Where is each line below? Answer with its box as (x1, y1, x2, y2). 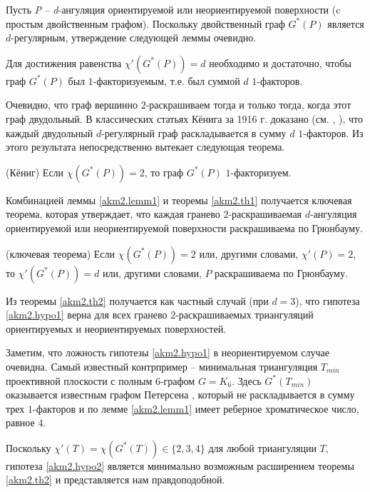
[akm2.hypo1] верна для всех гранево (6, 307, 168, 322)
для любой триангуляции (208, 440, 317, 455)
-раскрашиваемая (228, 206, 302, 221)
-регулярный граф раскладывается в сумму (101, 125, 287, 140)
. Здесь (232, 373, 262, 388)
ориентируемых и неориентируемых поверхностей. (6, 321, 227, 336)
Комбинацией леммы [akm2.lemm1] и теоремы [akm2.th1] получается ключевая (6, 192, 352, 207)
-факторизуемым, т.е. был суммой (93, 73, 240, 88)
